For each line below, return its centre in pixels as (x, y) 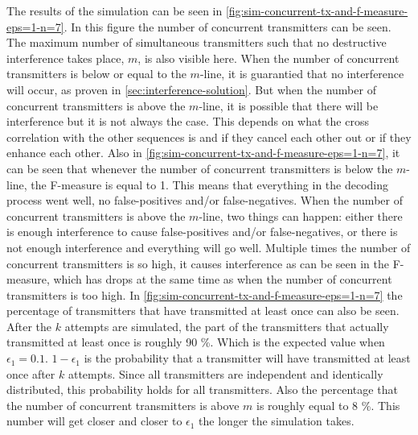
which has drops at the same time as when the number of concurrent (223, 279)
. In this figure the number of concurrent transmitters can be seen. (227, 26)
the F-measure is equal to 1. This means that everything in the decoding (210, 184)
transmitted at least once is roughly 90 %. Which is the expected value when (196, 342)
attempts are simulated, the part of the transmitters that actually (227, 326)
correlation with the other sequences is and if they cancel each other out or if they (209, 137)
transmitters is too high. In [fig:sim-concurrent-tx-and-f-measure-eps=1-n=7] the (205, 294)
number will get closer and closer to (94, 421)
